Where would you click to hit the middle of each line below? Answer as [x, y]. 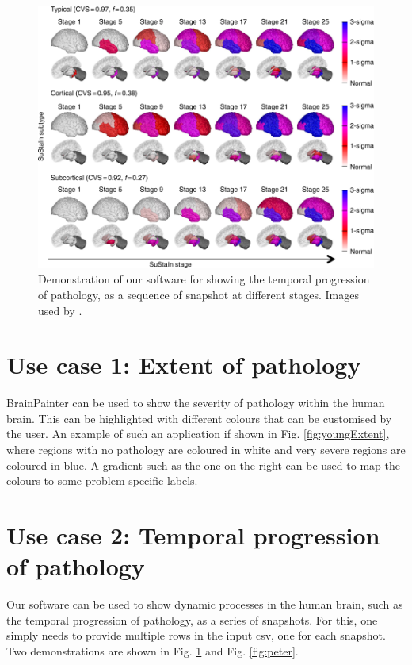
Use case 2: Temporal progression [193, 535]
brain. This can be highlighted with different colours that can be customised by [199, 418]
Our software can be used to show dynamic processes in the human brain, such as [205, 604]
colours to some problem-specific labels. [102, 480]
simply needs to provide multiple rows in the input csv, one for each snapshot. [196, 635]
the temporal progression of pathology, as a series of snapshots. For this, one [192, 619]
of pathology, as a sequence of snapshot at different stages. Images [198, 294]
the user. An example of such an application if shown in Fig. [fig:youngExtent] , [198, 434]
